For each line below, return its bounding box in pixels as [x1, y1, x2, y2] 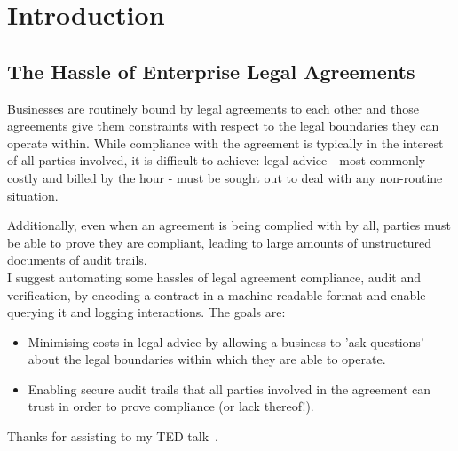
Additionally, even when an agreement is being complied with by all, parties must [7, 216, 452, 234]
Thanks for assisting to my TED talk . [7, 427, 218, 446]
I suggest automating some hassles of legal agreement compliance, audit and [7, 267, 421, 286]
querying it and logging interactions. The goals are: [7, 303, 286, 321]
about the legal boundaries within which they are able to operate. [28, 350, 386, 368]
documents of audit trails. [7, 250, 147, 269]
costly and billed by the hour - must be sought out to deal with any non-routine [7, 168, 443, 186]
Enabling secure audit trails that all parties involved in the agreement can [28, 379, 431, 398]
